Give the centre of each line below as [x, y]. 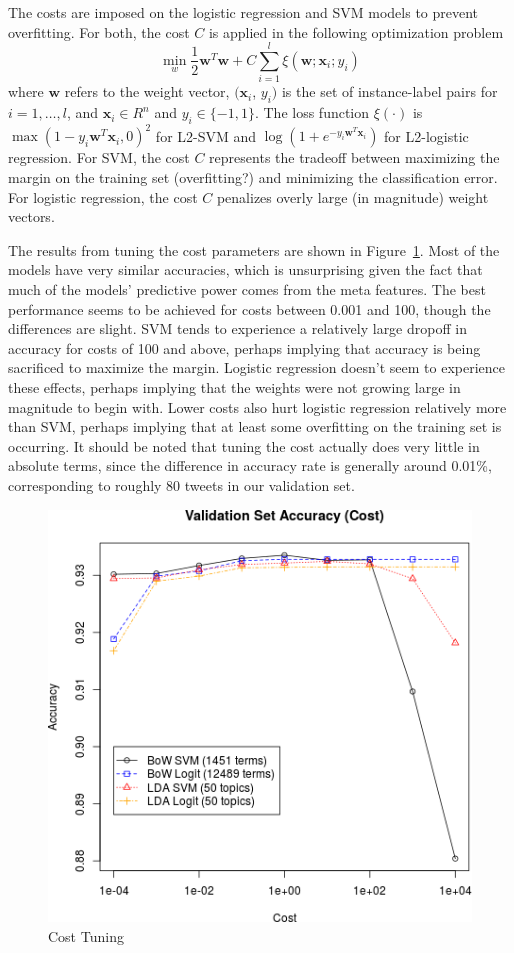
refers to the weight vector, [147, 91]
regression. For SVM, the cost [99, 157]
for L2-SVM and [206, 135]
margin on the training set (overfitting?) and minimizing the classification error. [253, 177]
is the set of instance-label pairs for [389, 91]
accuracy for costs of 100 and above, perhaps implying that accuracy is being [244, 347]
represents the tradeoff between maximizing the [354, 157]
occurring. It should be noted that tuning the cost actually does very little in [244, 445]
